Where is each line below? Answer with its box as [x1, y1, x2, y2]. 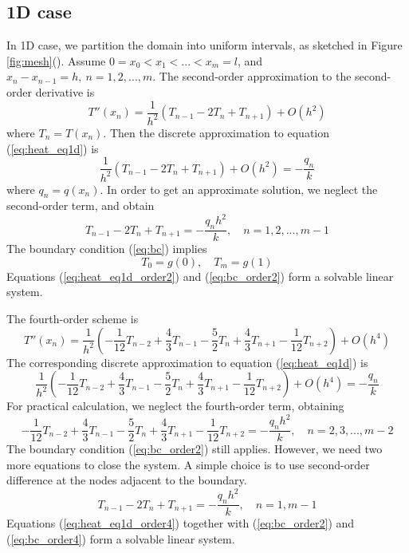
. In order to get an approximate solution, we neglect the [100, 180, 378, 197]
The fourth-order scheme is [6, 310, 139, 327]
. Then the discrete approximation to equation [103, 124, 330, 140]
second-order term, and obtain [6, 197, 155, 214]
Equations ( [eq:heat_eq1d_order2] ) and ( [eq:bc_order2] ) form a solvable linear [6, 267, 394, 284]
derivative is [35, 83, 95, 100]
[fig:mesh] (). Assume [6, 52, 106, 69]
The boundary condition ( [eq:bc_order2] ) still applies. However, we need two [6, 440, 383, 457]
